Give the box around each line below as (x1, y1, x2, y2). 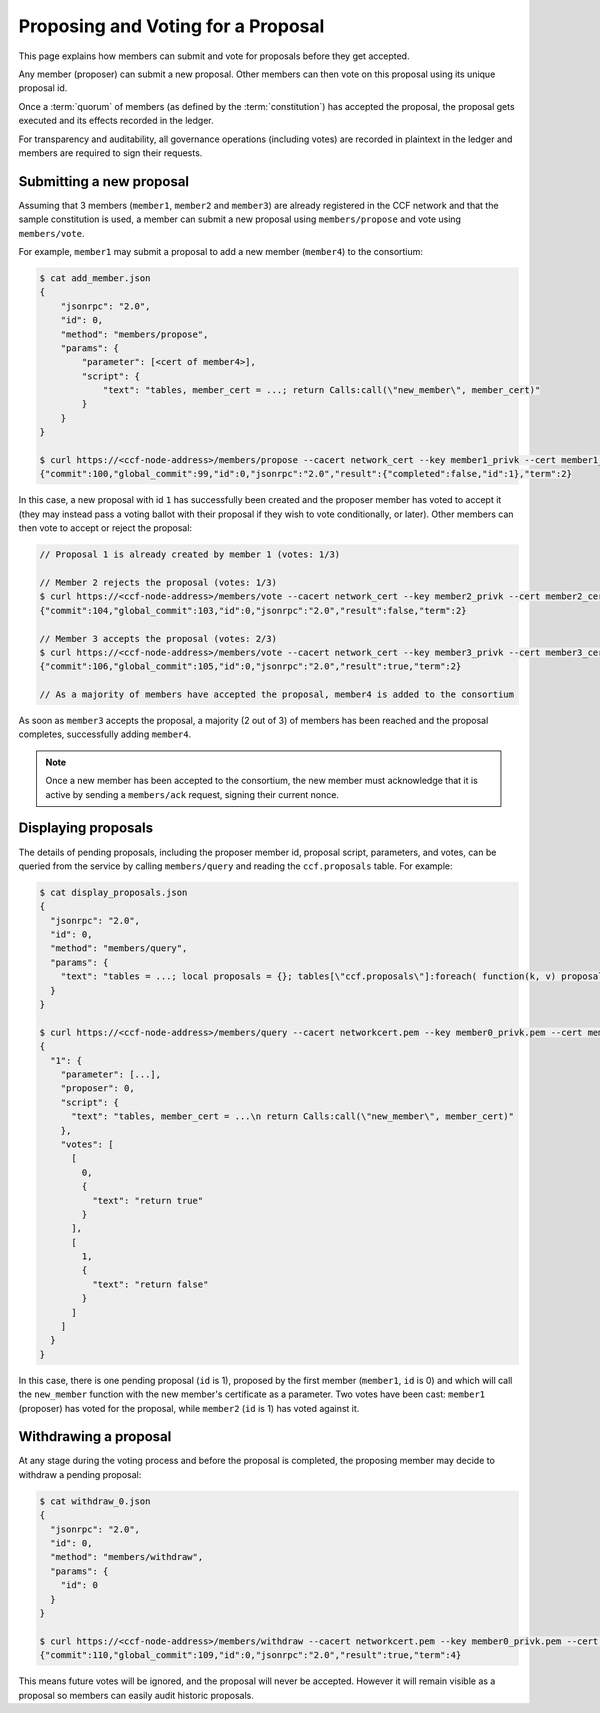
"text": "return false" (91, 1278, 209, 1290)
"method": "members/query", (50, 943, 188, 954)
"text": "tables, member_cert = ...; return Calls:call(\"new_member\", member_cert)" (102, 385, 541, 396)
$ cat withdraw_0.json (39, 1495, 151, 1507)
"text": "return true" (91, 1195, 204, 1206)
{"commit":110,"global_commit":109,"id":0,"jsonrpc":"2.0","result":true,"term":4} (39, 1650, 462, 1661)
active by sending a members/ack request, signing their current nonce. (45, 788, 340, 800)
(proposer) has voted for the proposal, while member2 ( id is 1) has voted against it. (18, 1402, 360, 1414)
